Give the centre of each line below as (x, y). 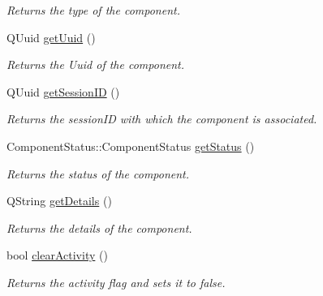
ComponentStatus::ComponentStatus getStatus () (131, 146)
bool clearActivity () (57, 255)
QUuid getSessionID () (63, 91)
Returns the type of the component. (93, 10)
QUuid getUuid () (51, 37)
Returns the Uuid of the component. (96, 64)
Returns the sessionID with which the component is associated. (162, 119)
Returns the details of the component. (99, 227)
